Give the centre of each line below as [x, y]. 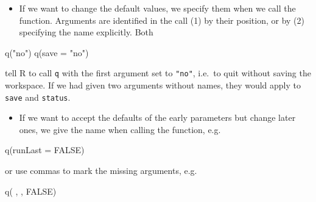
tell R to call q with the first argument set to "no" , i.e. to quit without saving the [158, 73]
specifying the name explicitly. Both [86, 32]
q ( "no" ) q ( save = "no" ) [47, 52]
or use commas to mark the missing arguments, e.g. [101, 171]
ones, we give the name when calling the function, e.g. [120, 129]
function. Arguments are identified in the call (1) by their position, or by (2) [162, 20]
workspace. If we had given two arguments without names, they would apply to [153, 85]
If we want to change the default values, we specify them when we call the [157, 8]
